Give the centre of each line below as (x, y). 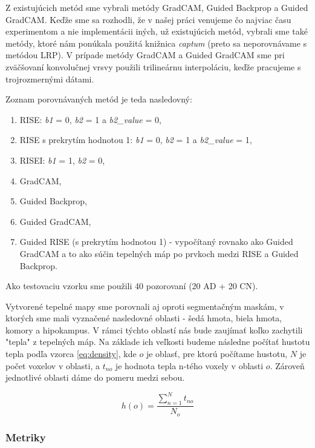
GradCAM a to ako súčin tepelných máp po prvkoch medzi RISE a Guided (159, 253)
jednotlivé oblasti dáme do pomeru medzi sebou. (95, 377)
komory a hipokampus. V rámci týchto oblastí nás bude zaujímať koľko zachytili (154, 329)
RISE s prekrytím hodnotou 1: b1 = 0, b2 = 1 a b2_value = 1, (136, 140)
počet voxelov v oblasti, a (53, 365)
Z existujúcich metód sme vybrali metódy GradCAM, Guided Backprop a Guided (157, 7)
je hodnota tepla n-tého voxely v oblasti (189, 365)
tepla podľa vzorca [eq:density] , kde (71, 354)
